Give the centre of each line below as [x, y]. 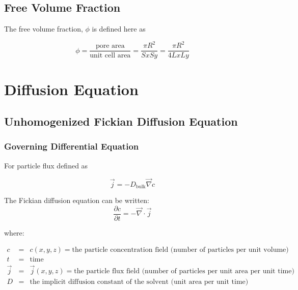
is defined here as [119, 29]
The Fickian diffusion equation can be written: [77, 200]
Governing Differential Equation [72, 146]
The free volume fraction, [44, 29]
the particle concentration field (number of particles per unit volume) [180, 250]
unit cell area [110, 56]
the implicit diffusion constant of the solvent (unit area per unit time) [139, 282]
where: [14, 232]
